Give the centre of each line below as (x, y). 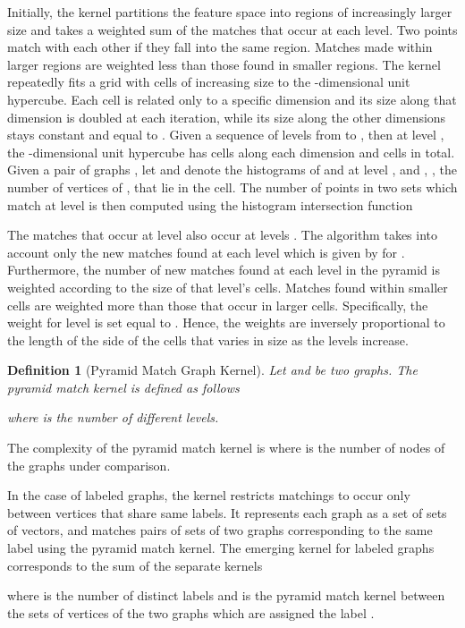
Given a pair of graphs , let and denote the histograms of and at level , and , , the (232, 170)
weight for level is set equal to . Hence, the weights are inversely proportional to (226, 322)
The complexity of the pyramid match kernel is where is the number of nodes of (226, 448)
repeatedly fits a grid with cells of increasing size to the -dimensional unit (209, 82)
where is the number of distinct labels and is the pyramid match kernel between (226, 595)
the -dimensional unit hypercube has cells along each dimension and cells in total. (231, 152)
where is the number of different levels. (113, 417)
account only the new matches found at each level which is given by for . (206, 252)
